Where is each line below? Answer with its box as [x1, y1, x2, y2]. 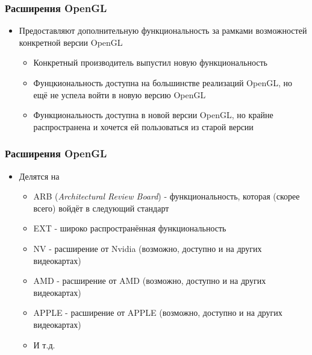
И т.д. [33, 338, 55, 351]
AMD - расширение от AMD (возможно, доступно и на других [33, 274, 266, 287]
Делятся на [19, 169, 60, 182]
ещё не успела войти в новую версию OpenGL [33, 88, 206, 101]
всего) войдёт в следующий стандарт [33, 201, 169, 214]
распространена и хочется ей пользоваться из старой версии [33, 120, 254, 133]
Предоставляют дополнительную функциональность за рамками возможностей [19, 24, 307, 37]
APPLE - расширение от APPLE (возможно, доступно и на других [33, 306, 282, 319]
